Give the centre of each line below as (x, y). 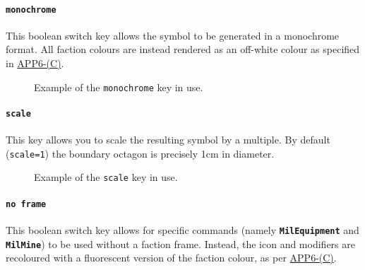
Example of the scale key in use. (106, 177)
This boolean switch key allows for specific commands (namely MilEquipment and (182, 229)
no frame (26, 204)
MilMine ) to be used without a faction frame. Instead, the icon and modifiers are (180, 243)
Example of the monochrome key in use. (119, 87)
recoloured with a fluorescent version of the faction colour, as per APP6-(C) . (171, 258)
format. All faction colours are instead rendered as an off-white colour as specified (183, 49)
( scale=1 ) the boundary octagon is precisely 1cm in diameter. (140, 153)
